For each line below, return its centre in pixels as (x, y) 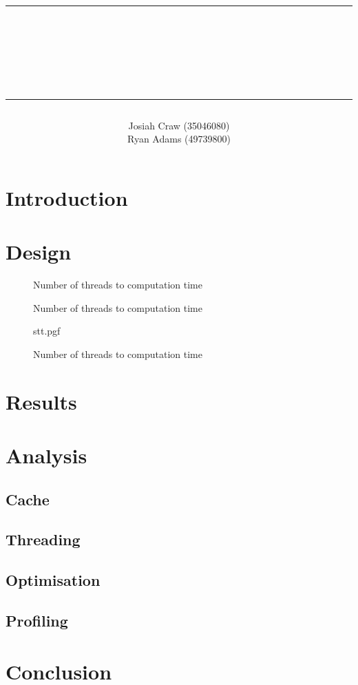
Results (41, 401)
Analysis (46, 455)
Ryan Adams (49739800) (179, 139)
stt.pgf (47, 331)
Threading (43, 539)
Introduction (67, 197)
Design (39, 252)
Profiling (37, 620)
